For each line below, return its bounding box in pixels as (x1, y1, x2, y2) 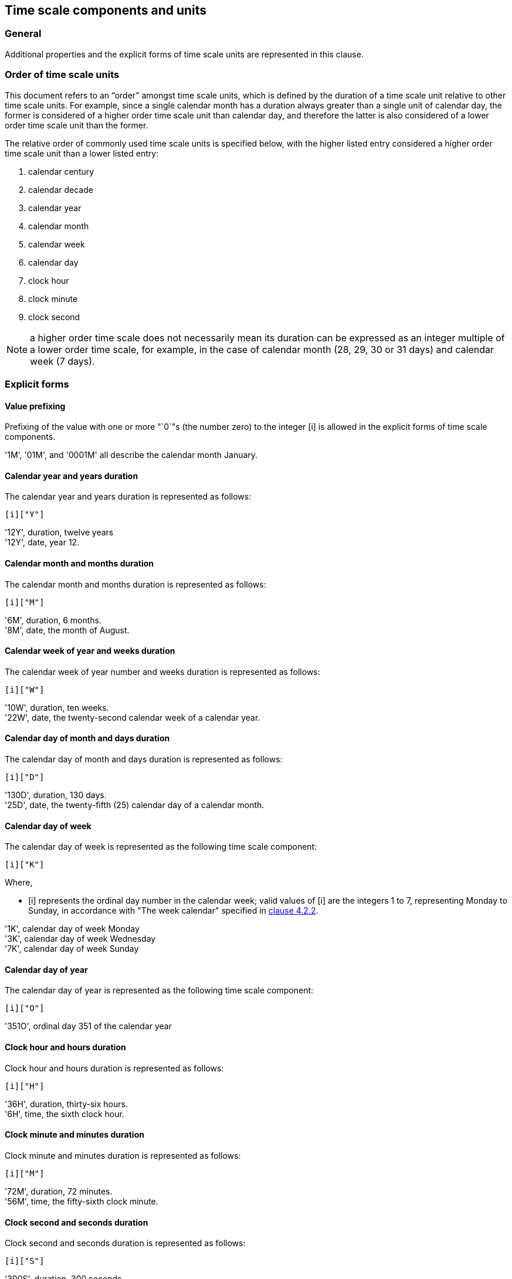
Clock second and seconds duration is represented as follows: (5, 1238, 246, 1249)
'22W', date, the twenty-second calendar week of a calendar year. (5, 712, 260, 722)
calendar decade (28, 184, 93, 195)
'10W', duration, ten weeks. (5, 702, 109, 713)
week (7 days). (30, 355, 95, 367)
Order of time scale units (5, 69, 120, 81)
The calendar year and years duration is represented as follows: (5, 491, 252, 502)
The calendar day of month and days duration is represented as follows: (5, 754, 283, 765)
